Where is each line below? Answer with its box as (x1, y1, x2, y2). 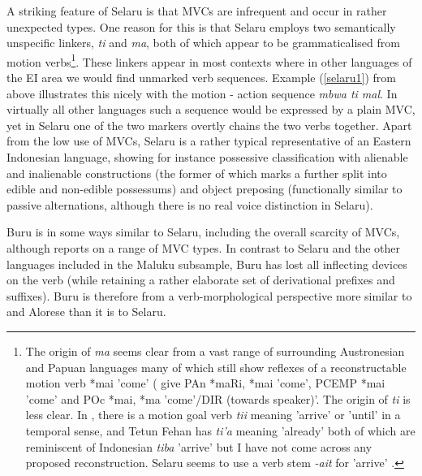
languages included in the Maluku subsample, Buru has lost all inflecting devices (6, 255, 407, 272)
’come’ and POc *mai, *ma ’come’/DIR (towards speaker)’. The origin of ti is (25, 390, 411, 407)
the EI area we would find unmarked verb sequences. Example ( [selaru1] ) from (6, 69, 396, 86)
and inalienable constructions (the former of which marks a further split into (6, 164, 387, 181)
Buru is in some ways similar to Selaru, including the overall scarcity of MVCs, (6, 223, 400, 240)
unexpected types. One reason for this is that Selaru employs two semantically (6, 18, 396, 35)
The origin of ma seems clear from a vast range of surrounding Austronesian (25, 342, 405, 359)
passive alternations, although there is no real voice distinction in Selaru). (6, 196, 373, 213)
